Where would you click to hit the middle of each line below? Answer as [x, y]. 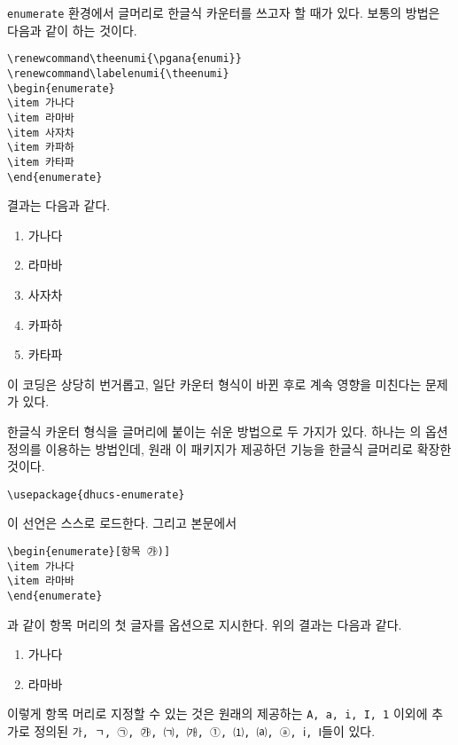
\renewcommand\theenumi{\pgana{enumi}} [124, 59]
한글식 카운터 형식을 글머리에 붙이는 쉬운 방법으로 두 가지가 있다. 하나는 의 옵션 [228, 431]
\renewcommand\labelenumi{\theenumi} [118, 73]
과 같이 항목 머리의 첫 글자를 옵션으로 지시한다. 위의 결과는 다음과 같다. [205, 624]
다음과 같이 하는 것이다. [72, 30]
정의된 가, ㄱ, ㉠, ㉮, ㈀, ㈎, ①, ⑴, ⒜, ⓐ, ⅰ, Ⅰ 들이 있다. [205, 731]
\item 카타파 [41, 162]
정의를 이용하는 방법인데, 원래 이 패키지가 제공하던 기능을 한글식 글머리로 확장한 [229, 448]
